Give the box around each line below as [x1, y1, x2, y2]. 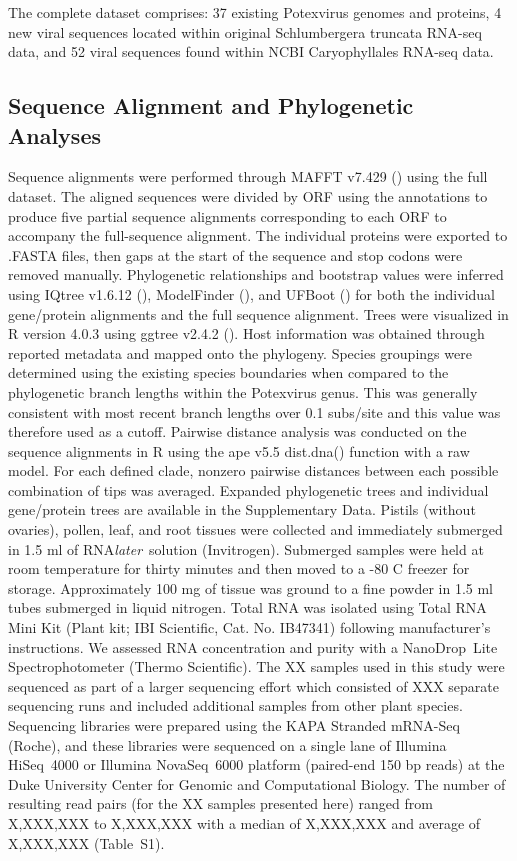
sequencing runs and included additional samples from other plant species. [8, 695, 463, 716]
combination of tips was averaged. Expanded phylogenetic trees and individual [8, 479, 489, 500]
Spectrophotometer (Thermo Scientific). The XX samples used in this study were [8, 656, 505, 677]
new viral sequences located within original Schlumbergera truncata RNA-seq [8, 21, 482, 42]
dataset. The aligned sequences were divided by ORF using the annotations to [8, 185, 488, 206]
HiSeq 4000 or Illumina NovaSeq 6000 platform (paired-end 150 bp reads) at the [8, 754, 505, 775]
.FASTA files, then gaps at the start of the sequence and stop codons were [8, 244, 463, 265]
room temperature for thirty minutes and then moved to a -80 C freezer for [8, 558, 470, 579]
